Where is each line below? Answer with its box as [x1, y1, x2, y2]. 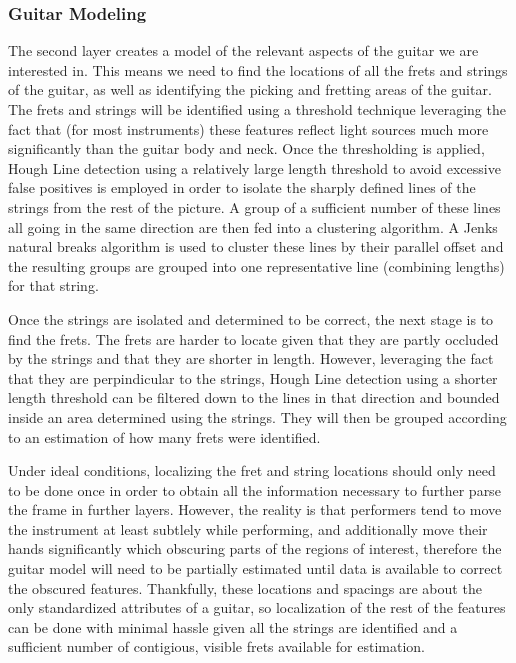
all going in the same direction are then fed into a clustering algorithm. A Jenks [8, 216, 498, 237]
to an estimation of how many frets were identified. [8, 426, 321, 447]
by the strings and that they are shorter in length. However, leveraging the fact [8, 348, 494, 369]
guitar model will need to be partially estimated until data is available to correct [8, 558, 503, 579]
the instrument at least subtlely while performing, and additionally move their [8, 518, 488, 539]
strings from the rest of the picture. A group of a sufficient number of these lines [8, 196, 501, 217]
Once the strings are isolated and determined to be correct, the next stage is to [8, 308, 494, 329]
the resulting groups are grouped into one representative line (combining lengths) [8, 255, 505, 276]
